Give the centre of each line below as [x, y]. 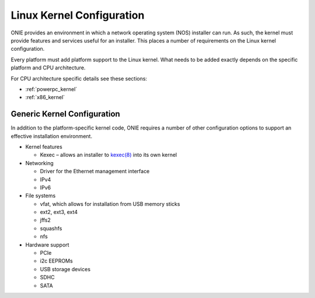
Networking [39, 163]
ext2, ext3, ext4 [59, 212]
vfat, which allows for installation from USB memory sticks [110, 204]
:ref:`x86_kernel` [45, 97]
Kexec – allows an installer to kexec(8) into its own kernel [108, 155]
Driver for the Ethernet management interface [95, 171]
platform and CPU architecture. [48, 68]
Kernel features [44, 146]
